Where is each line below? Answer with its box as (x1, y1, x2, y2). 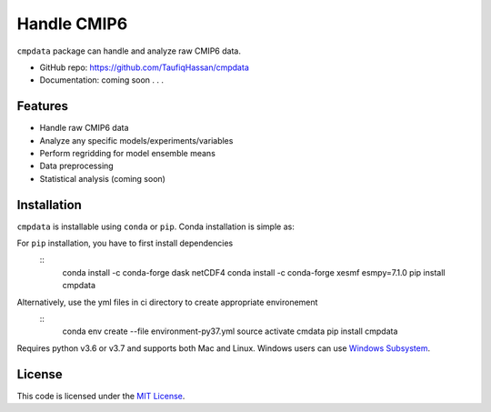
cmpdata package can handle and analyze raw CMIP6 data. (16, 45, 241, 56)
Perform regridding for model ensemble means (39, 148, 215, 159)
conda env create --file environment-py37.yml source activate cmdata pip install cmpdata (62, 326, 398, 337)
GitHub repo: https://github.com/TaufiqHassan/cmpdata (39, 62, 249, 73)
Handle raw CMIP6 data (39, 123, 129, 134)
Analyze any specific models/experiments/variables (39, 135, 234, 146)
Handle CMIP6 (16, 14, 128, 34)
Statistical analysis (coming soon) (39, 173, 165, 184)
